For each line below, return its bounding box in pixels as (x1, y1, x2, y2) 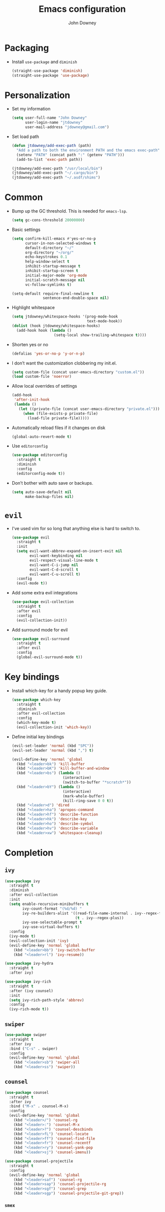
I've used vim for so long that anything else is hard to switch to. (11, 525, 141, 531)
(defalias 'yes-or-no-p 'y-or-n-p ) (11, 351, 85, 356)
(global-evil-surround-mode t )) (16, 655, 83, 660)
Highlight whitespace (11, 305, 55, 311)
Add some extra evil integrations (11, 590, 78, 596)
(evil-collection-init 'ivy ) (9, 938, 69, 943)
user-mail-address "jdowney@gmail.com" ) (25, 125, 109, 130)
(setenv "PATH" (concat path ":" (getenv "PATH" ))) (16, 152, 125, 157)
